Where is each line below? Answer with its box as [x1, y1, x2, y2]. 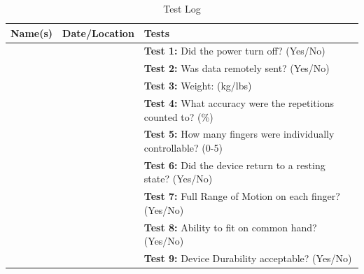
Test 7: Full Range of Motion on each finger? [143, 189, 340, 203]
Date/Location [62, 25, 134, 40]
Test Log [163, 1, 201, 15]
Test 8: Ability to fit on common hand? [143, 219, 317, 234]
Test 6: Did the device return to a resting [143, 157, 325, 172]
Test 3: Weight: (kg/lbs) [143, 78, 252, 93]
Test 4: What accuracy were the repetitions [143, 95, 334, 110]
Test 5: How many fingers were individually [143, 127, 335, 141]
